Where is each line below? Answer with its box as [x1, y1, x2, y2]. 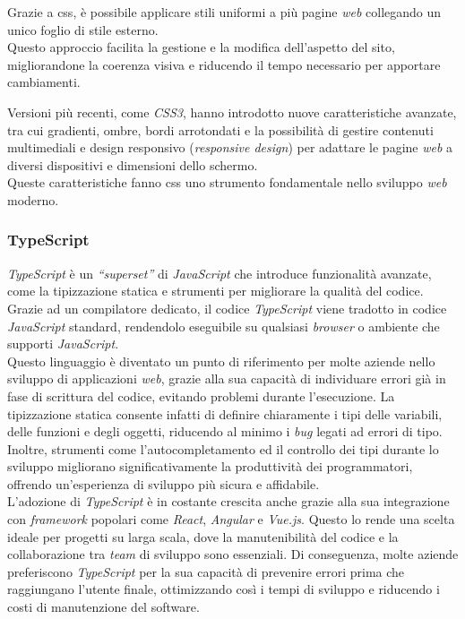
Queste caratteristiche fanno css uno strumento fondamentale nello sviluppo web [7, 173, 447, 192]
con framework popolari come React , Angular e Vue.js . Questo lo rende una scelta [7, 510, 455, 529]
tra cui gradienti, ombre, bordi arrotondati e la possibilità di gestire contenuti [7, 120, 434, 139]
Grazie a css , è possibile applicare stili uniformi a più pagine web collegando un [7, 3, 442, 21]
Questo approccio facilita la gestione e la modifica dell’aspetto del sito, [7, 38, 395, 56]
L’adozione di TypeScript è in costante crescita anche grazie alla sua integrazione [7, 492, 450, 511]
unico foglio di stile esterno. [7, 20, 159, 39]
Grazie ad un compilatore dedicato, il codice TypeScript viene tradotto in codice [7, 298, 447, 317]
